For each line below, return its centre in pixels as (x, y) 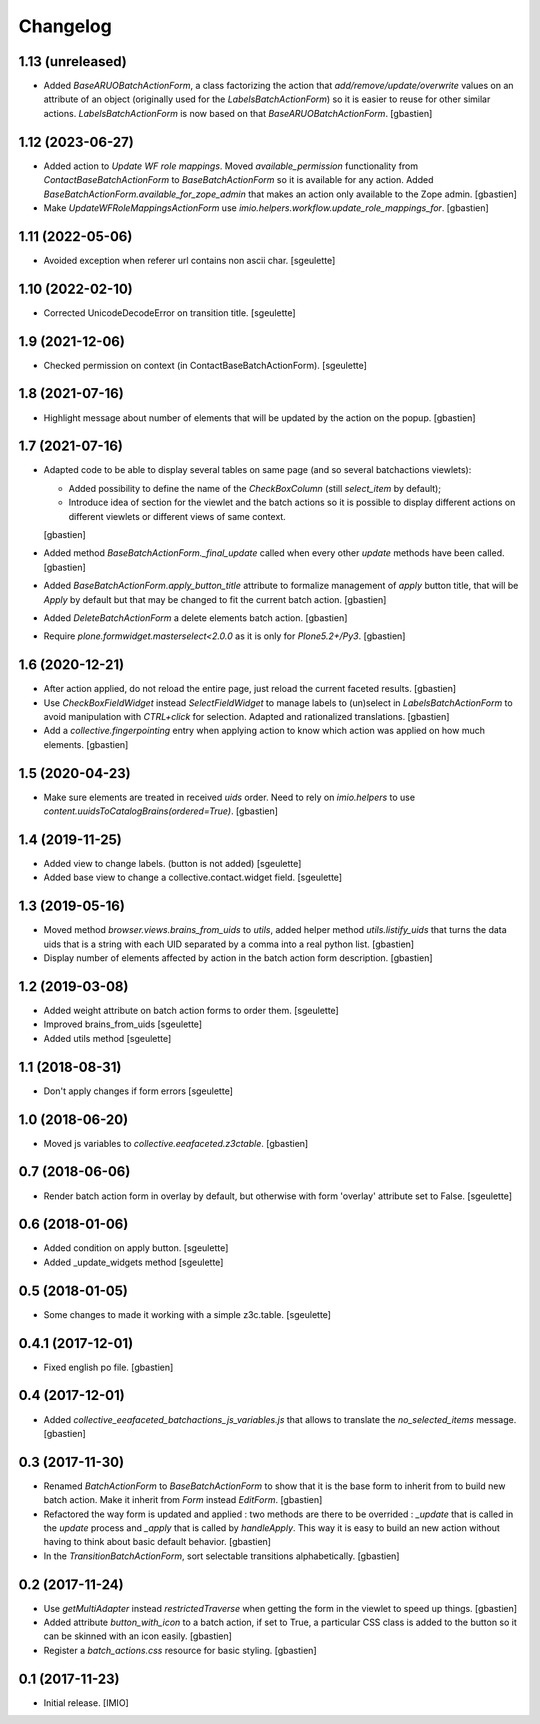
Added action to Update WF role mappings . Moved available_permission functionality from (231, 166)
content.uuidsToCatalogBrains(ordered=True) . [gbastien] (161, 811)
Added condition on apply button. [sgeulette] (136, 1248)
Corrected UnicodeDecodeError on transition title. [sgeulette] (169, 312)
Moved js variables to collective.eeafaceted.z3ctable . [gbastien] (176, 1143)
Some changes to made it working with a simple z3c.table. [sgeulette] (187, 1314)
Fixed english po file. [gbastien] (108, 1367)
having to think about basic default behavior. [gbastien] (157, 1542)
